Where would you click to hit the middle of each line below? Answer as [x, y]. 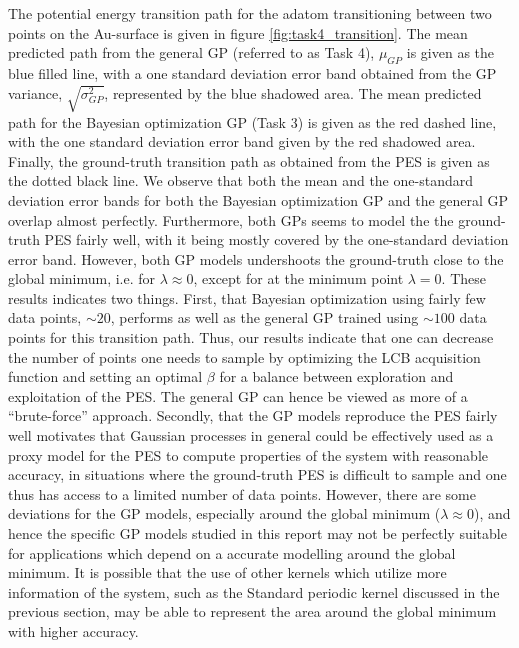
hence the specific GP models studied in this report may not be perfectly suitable [257, 533]
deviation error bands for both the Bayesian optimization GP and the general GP [258, 199]
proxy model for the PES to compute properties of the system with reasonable [248, 454]
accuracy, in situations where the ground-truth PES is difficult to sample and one [257, 474]
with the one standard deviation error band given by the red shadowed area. [242, 141]
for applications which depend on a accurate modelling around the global [232, 552]
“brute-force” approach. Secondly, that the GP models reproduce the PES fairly [253, 415]
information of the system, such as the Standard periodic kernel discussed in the [254, 591]
